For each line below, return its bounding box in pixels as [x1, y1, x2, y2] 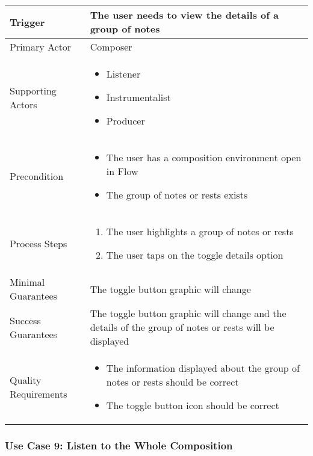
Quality [10, 372, 42, 387]
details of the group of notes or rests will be [90, 320, 274, 334]
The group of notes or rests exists [106, 188, 248, 202]
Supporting [10, 83, 57, 97]
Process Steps [10, 236, 67, 250]
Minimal [10, 275, 45, 289]
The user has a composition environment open [106, 150, 302, 164]
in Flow [106, 164, 138, 178]
